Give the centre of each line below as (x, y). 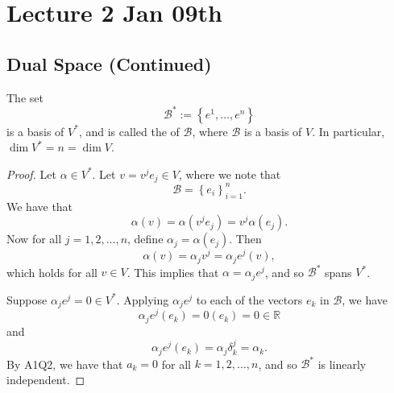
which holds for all (52, 272)
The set (25, 97)
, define (145, 239)
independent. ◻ (46, 379)
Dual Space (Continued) (109, 63)
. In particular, (348, 131)
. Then (245, 239)
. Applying (143, 299)
